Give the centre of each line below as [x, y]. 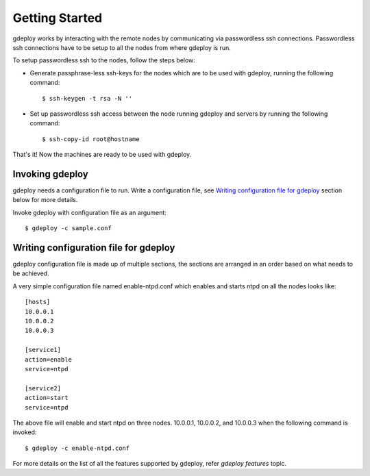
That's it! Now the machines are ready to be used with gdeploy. [102, 155]
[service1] [43, 350]
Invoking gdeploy [50, 174]
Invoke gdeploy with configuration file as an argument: [90, 212]
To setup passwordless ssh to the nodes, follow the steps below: [104, 60]
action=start [47, 398]
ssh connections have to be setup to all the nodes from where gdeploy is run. [122, 47]
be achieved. [31, 273]
